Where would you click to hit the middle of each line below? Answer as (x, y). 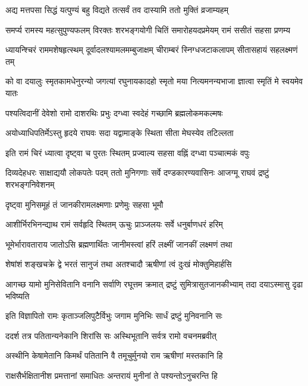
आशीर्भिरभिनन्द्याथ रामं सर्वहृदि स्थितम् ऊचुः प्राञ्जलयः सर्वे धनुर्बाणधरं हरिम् (114, 224)
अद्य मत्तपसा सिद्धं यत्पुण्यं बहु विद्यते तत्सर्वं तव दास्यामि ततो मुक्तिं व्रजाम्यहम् (117, 10)
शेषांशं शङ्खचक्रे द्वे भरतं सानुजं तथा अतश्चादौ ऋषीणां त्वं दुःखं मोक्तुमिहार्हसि (119, 264)
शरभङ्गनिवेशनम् (30, 184)
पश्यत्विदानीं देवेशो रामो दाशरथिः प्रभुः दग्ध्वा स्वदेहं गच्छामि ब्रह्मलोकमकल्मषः (114, 113)
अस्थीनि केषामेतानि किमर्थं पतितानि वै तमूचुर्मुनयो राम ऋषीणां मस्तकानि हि (114, 355)
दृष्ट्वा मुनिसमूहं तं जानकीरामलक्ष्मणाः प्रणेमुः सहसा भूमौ (84, 204)
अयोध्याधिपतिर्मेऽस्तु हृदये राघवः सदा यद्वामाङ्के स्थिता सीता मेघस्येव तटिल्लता (120, 133)
